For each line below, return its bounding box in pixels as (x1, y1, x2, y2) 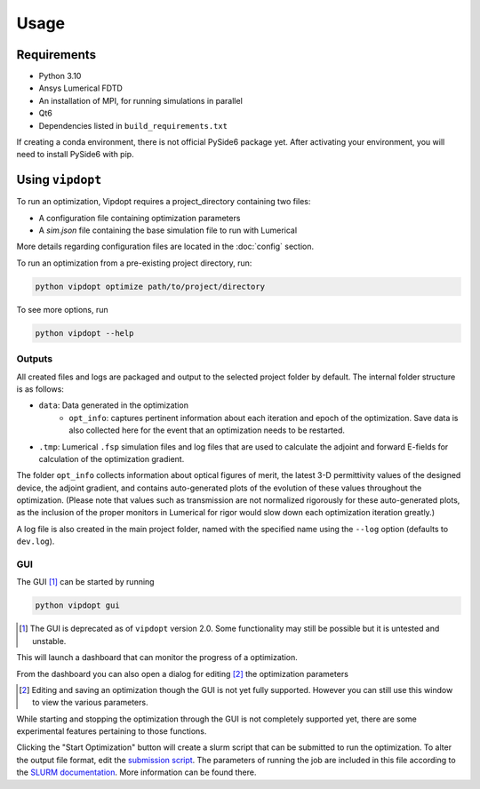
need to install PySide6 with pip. (16, 149, 134, 160)
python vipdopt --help (35, 328, 134, 338)
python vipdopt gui (35, 601, 120, 610)
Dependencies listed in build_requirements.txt (38, 120, 228, 131)
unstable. (32, 635, 67, 646)
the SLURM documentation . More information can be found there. (16, 767, 257, 777)
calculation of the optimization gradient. (38, 453, 185, 464)
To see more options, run (16, 304, 108, 315)
